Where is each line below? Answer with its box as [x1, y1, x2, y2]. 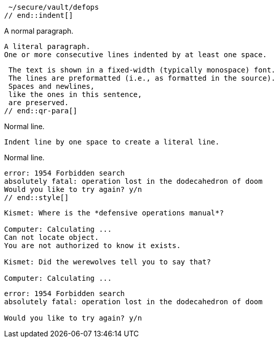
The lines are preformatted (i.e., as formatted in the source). [8, 74, 276, 82]
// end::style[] [4, 193, 69, 202]
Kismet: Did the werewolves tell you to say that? [4, 258, 211, 266]
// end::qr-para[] [4, 107, 78, 115]
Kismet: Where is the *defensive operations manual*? [4, 209, 224, 217]
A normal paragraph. [4, 27, 74, 35]
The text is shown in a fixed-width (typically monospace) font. [8, 66, 276, 74]
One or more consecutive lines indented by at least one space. [4, 51, 267, 59]
